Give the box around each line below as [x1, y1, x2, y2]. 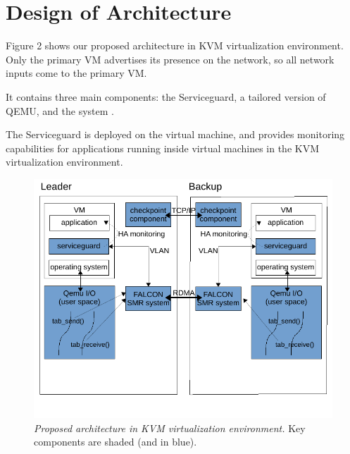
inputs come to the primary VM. [6, 66, 147, 80]
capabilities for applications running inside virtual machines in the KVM [6, 140, 319, 155]
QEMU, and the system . [6, 103, 114, 118]
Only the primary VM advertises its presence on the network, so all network [6, 51, 335, 66]
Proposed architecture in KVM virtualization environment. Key [34, 420, 306, 435]
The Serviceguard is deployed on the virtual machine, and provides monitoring [6, 127, 345, 142]
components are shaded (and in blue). [34, 434, 197, 449]
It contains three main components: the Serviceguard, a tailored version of [6, 89, 326, 104]
